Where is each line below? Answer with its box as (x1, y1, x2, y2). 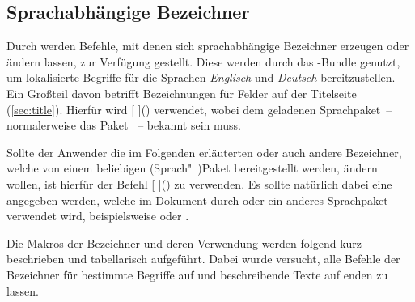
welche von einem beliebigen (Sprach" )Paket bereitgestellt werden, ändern (6, 160, 378, 177)
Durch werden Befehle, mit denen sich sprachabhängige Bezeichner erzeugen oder (6, 37, 409, 54)
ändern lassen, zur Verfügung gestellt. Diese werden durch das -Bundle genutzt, (6, 53, 400, 70)
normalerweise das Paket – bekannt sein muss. (6, 117, 241, 134)
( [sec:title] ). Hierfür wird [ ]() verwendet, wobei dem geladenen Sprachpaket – (6, 100, 392, 117)
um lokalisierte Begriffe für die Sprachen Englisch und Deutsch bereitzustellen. (6, 69, 396, 86)
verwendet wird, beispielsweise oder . (6, 207, 189, 224)
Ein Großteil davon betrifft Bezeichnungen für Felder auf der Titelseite (6, 84, 357, 101)
